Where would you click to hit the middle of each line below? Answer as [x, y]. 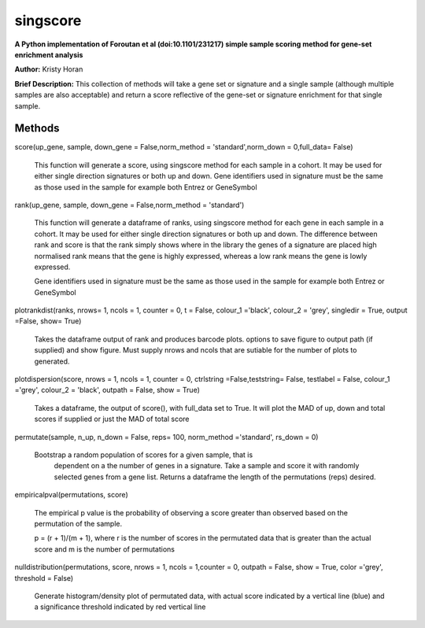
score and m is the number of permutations [105, 549]
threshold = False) [44, 578]
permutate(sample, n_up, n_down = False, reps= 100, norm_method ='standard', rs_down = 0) [166, 437]
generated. [52, 361]
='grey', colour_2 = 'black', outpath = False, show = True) [107, 390]
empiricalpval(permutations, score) [72, 495]
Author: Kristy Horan [49, 69]
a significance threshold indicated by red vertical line [120, 607]
